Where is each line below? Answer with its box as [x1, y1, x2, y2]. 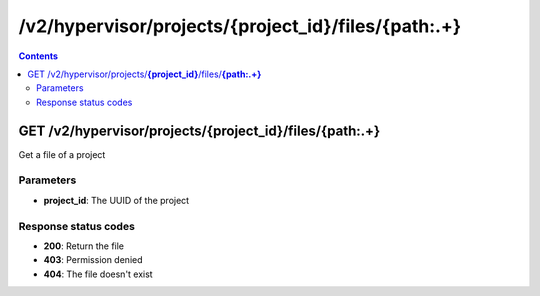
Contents [18, 50, 59, 62]
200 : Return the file [43, 240, 125, 252]
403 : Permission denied [43, 254, 143, 266]
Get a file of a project [18, 148, 106, 160]
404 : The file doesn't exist [43, 268, 154, 280]
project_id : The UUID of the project [43, 194, 190, 206]
